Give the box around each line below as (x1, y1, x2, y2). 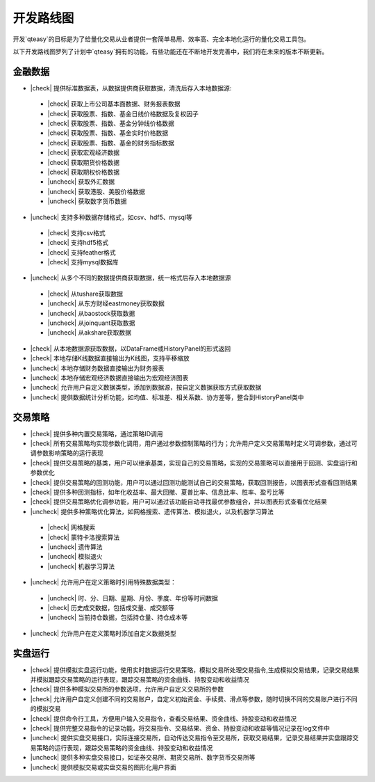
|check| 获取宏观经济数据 (47, 148, 120, 157)
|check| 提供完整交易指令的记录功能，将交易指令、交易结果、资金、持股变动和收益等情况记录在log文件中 (30, 724, 330, 732)
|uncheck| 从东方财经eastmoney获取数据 (47, 299, 165, 308)
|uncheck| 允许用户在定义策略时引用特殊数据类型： (30, 578, 176, 586)
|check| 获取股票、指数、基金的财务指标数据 (47, 138, 175, 147)
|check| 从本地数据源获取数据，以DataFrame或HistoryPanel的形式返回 (30, 344, 231, 353)
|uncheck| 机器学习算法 (47, 562, 115, 570)
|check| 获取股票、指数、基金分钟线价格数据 (47, 119, 175, 128)
